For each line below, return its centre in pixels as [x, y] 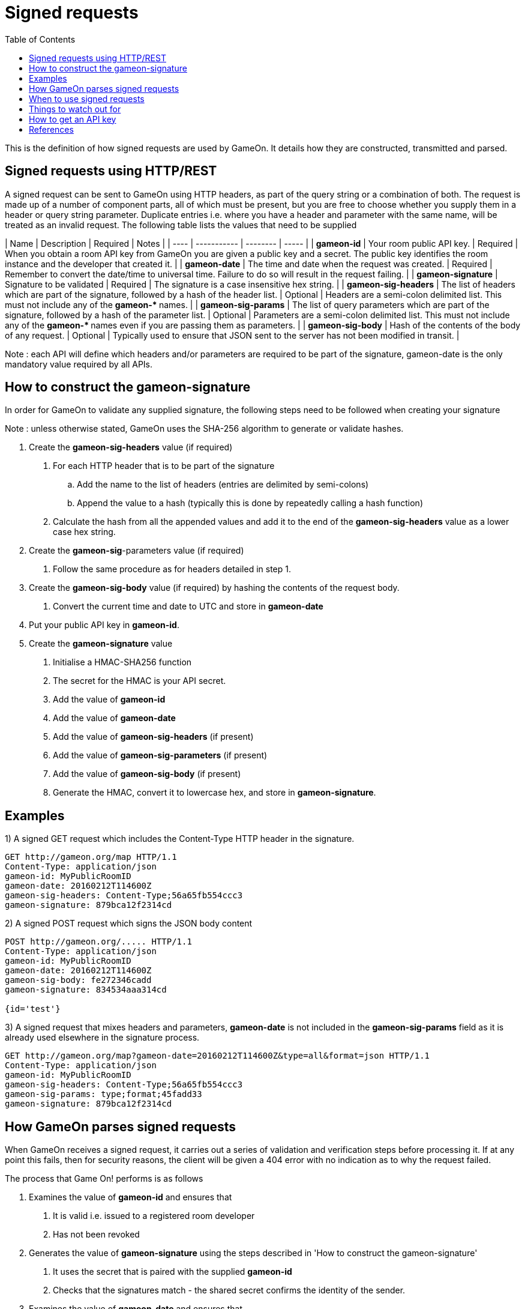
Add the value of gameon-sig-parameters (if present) [160, 755]
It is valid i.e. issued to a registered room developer [154, 1216]
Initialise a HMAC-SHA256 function [122, 662]
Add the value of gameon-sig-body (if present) [147, 774]
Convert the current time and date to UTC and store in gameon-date [188, 606]
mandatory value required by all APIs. [79, 364]
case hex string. [84, 532]
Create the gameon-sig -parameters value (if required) [136, 551]
